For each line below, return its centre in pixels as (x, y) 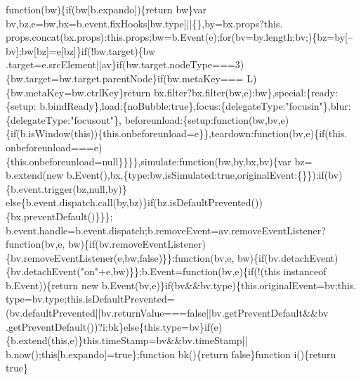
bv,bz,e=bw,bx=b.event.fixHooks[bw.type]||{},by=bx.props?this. (144, 23)
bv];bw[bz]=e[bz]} (44, 50)
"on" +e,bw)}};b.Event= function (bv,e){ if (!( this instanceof (203, 271)
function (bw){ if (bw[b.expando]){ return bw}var (106, 9)
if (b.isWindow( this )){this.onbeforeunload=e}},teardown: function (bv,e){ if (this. (179, 133)
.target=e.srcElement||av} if (64, 64)
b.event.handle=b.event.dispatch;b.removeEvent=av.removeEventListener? (166, 230)
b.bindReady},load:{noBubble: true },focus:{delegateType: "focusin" (181, 106)
